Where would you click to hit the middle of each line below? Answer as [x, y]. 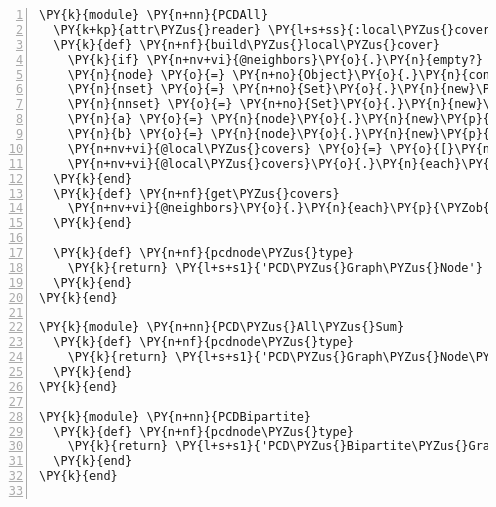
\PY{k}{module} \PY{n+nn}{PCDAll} [154, 15]
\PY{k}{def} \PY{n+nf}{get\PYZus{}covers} [196, 193]
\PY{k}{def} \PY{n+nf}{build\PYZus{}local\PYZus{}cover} [246, 44]
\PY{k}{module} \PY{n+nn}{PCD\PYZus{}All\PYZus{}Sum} [222, 327]
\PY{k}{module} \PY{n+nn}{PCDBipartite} [175, 416]
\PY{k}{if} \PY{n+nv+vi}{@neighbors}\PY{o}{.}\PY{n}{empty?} [275, 59]
